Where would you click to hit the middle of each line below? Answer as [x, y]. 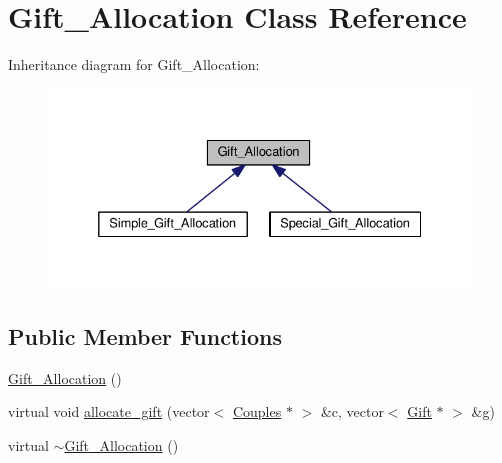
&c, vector [352, 411]
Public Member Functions [145, 335]
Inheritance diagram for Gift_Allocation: [134, 64]
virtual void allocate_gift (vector [109, 411]
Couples [257, 411]
